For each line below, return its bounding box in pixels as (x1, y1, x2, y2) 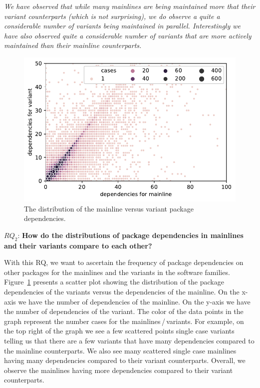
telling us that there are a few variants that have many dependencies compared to (4, 335, 255, 345)
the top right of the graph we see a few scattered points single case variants (4, 325, 235, 336)
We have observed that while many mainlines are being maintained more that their (4, 1, 256, 11)
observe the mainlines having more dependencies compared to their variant (4, 364, 233, 375)
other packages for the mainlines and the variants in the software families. (4, 266, 230, 277)
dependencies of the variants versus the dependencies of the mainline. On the (4, 286, 240, 296)
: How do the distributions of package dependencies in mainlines (17, 229, 244, 240)
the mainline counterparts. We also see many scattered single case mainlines (4, 345, 237, 355)
